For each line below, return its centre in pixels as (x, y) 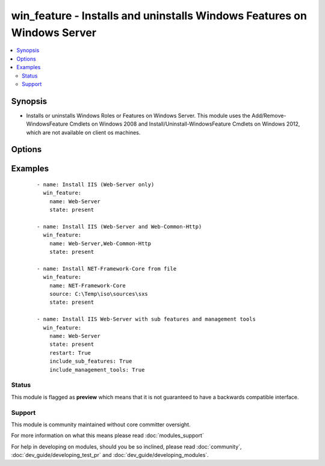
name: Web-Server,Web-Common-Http (100, 243)
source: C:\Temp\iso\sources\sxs (99, 294)
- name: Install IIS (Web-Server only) (96, 185)
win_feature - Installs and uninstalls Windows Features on (159, 16)
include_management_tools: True (97, 369)
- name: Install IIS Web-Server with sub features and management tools (146, 319)
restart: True (70, 353)
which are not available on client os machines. (83, 132)
